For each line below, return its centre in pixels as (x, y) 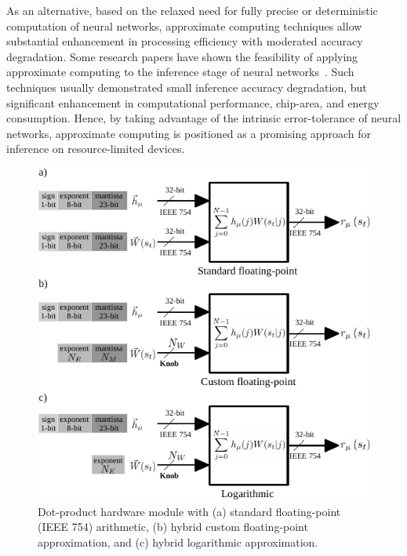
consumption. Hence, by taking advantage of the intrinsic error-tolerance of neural (204, 118)
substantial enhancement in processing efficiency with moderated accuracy (185, 41)
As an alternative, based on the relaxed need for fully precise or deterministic (192, 10)
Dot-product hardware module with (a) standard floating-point (189, 511)
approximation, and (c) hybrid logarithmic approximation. (178, 541)
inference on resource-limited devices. (96, 149)
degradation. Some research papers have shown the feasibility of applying (182, 56)
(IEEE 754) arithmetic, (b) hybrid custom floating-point (173, 527)
